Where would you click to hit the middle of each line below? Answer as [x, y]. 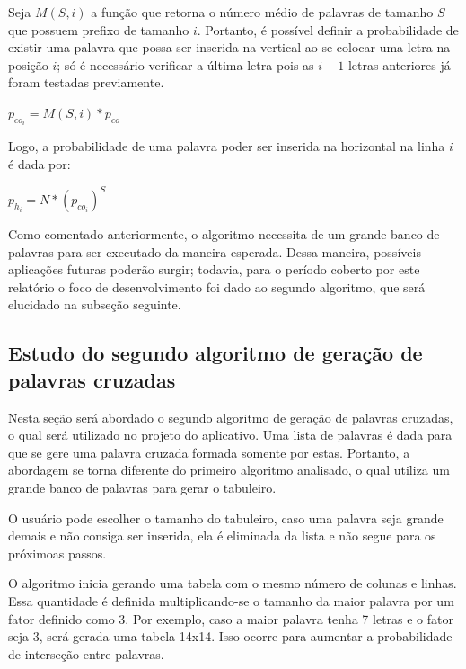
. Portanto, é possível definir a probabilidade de [328, 29]
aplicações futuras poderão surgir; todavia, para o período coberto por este [214, 269]
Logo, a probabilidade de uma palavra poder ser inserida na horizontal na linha [227, 146]
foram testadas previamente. [86, 82]
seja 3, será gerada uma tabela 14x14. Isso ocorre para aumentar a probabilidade [230, 636]
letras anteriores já [399, 64]
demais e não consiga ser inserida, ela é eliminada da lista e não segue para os [222, 535]
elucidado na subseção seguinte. [95, 304]
